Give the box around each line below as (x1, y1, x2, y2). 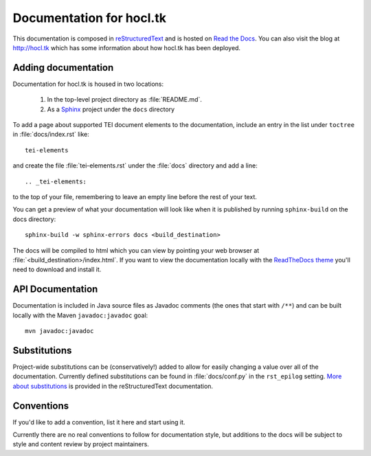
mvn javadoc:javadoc (25, 327, 94, 334)
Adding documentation (12, 62, 114, 73)
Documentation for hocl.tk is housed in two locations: (12, 80, 164, 88)
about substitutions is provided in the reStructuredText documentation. (12, 382, 213, 390)
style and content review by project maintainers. (12, 440, 149, 448)
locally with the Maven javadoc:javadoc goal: (12, 311, 148, 319)
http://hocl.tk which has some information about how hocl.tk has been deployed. (12, 43, 240, 52)
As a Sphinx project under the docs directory (47, 105, 175, 113)
